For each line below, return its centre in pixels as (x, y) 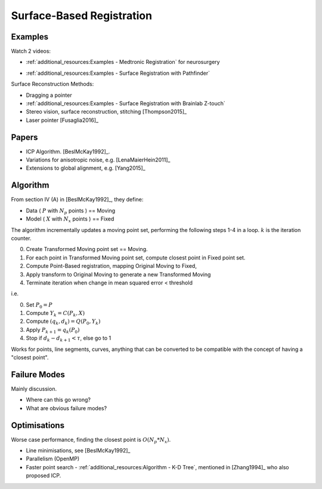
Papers (24, 137)
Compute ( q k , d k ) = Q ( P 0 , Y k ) (63, 322)
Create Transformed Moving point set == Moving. (87, 249)
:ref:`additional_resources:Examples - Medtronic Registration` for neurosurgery (123, 62)
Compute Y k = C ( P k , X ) (55, 314)
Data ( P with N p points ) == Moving (71, 211)
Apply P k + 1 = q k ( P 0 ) (53, 330)
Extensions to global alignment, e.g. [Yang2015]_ (86, 168)
